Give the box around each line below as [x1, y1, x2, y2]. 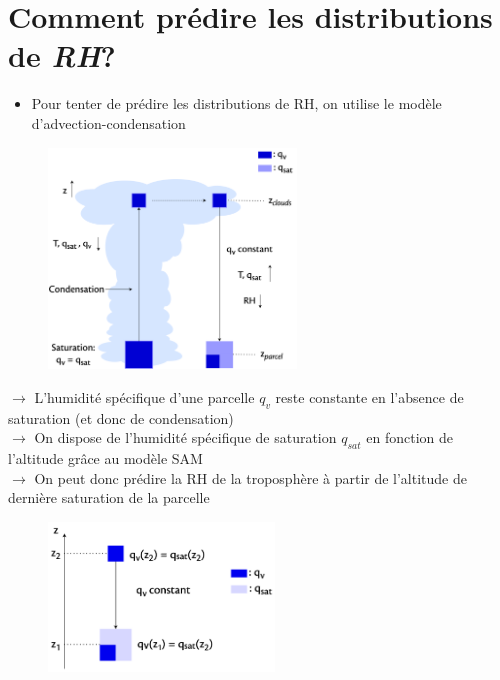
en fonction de [366, 427, 453, 448]
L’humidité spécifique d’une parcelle [34, 386, 255, 407]
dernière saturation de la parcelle [8, 487, 210, 508]
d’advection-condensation [31, 112, 186, 133]
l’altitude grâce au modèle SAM [8, 447, 203, 468]
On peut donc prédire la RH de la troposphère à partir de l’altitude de [34, 467, 467, 488]
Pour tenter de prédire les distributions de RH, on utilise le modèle [31, 93, 442, 114]
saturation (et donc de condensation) [8, 407, 234, 428]
